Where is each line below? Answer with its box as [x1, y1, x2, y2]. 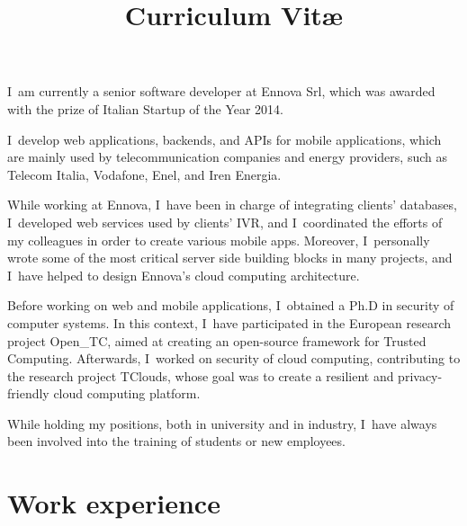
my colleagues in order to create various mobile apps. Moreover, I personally [7, 230, 430, 249]
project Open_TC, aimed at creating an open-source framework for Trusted [7, 331, 427, 350]
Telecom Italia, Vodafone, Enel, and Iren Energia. [7, 165, 282, 183]
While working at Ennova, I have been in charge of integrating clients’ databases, [7, 195, 457, 214]
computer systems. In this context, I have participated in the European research [7, 313, 452, 332]
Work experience [7, 485, 220, 522]
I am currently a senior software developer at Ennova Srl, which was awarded [7, 82, 436, 101]
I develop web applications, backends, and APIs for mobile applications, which [7, 129, 442, 148]
